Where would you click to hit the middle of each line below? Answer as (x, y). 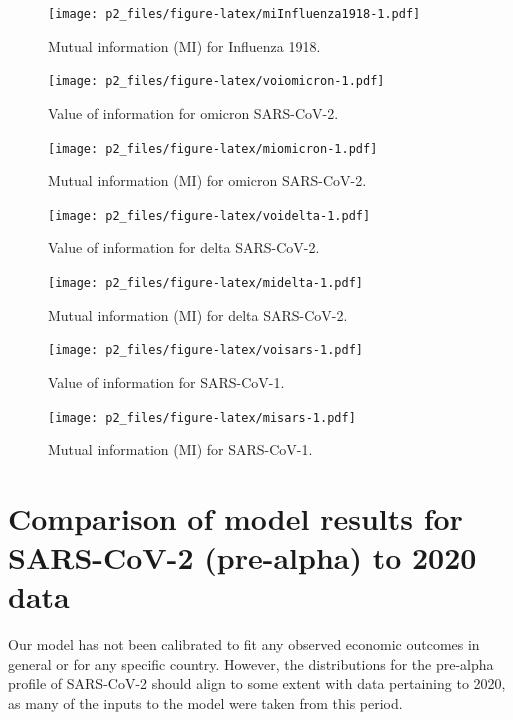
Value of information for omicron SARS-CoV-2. (193, 112)
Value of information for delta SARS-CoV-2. (184, 247)
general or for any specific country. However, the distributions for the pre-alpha (251, 663)
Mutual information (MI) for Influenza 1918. (184, 45)
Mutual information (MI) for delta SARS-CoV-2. (198, 314)
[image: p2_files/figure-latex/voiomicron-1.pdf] (216, 81)
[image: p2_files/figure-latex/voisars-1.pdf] (205, 350)
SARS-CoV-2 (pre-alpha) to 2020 (242, 557)
